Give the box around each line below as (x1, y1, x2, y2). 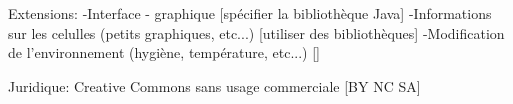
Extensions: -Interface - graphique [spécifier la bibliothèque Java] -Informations (8, 3, 492, 23)
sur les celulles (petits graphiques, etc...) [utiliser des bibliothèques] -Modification (8, 22, 505, 43)
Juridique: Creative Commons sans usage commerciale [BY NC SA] (8, 75, 421, 96)
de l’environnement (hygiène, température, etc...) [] (8, 42, 321, 63)
